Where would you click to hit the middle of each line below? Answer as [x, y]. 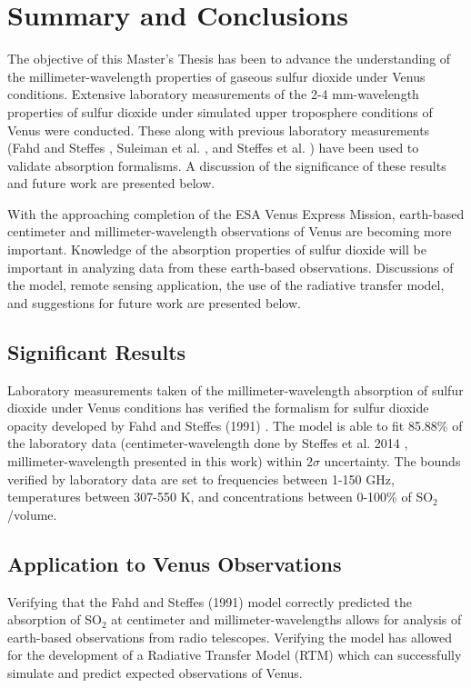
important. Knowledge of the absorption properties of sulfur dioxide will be [217, 249]
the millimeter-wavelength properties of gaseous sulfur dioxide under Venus [216, 76]
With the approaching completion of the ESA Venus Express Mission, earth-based [236, 213]
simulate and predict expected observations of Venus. [155, 672]
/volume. [32, 514]
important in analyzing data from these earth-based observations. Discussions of [230, 267]
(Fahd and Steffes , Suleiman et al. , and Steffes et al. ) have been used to [213, 148]
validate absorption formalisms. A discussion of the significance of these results [227, 165]
